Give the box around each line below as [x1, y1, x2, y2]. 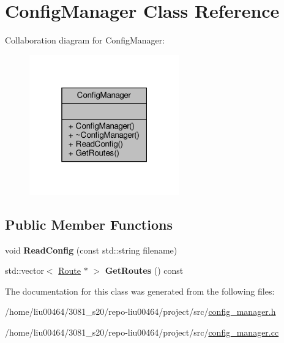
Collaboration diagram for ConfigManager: [5, 34, 165, 47]
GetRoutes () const [105, 264, 184, 277]
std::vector [5, 264, 44, 277]
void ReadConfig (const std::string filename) [5, 243, 177, 256]
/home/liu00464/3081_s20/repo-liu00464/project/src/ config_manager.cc [5, 325, 279, 338]
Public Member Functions [5, 214, 173, 233]
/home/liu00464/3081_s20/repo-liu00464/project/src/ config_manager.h [5, 305, 276, 318]
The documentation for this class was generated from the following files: [5, 284, 275, 297]
